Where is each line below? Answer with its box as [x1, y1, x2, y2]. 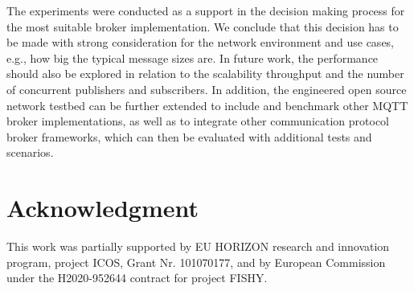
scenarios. [6, 144, 54, 161]
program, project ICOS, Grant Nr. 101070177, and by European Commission [6, 253, 386, 270]
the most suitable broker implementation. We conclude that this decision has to [6, 18, 399, 35]
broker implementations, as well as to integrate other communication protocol [6, 113, 390, 129]
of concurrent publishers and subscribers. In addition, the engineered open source [6, 80, 407, 97]
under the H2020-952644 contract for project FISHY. [6, 269, 268, 286]
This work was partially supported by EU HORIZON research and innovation [6, 238, 390, 255]
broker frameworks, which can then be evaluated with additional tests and [6, 128, 372, 145]
